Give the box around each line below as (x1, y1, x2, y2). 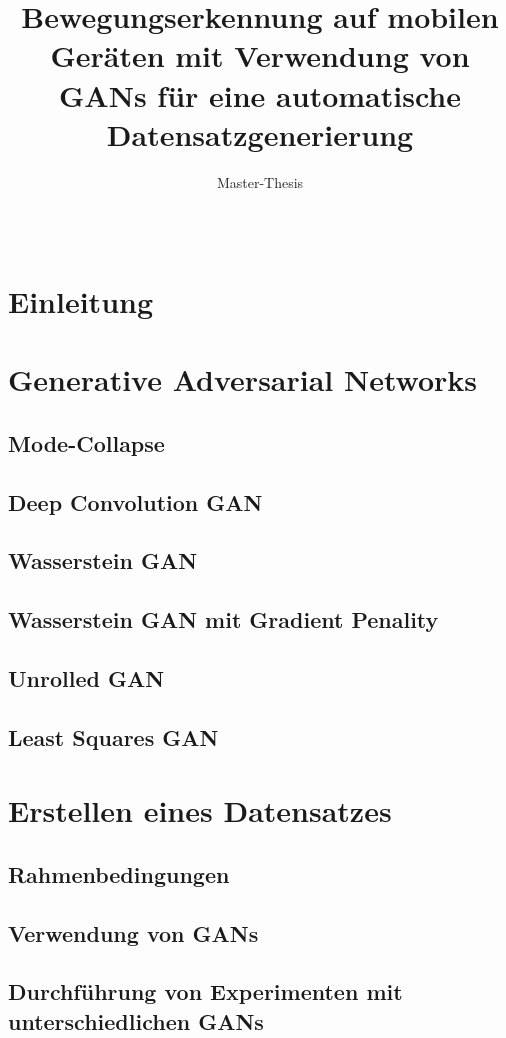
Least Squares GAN (8, 721, 219, 752)
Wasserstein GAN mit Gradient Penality (8, 604, 439, 635)
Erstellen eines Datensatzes (8, 790, 392, 831)
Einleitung (8, 280, 154, 321)
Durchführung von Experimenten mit (8, 976, 403, 1007)
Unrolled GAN (8, 662, 165, 693)
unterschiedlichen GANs (8, 1005, 264, 1036)
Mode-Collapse (8, 427, 165, 458)
